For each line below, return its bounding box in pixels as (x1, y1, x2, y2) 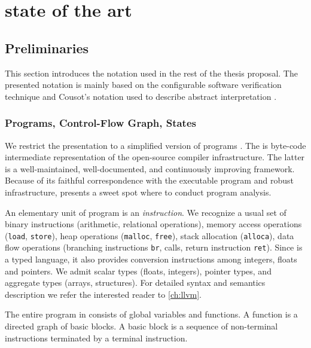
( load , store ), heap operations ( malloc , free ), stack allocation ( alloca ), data (5, 229, 294, 242)
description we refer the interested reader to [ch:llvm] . (5, 288, 202, 300)
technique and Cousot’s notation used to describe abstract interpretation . (5, 90, 277, 102)
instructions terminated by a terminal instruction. (5, 331, 188, 344)
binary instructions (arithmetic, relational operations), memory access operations (5, 218, 302, 230)
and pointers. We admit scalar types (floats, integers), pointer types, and (5, 264, 272, 277)
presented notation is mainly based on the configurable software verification (5, 78, 282, 91)
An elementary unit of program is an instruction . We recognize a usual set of (5, 206, 286, 218)
